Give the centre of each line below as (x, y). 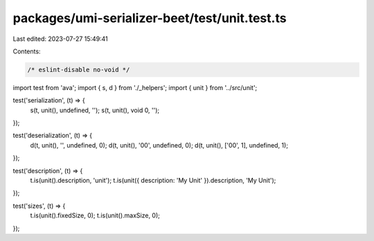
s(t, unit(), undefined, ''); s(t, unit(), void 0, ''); (95, 110)
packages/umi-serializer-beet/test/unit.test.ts (150, 18)
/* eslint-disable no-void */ (79, 70)
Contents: (27, 51)
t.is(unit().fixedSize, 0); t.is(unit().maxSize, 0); (95, 215)
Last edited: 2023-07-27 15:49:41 (61, 39)
